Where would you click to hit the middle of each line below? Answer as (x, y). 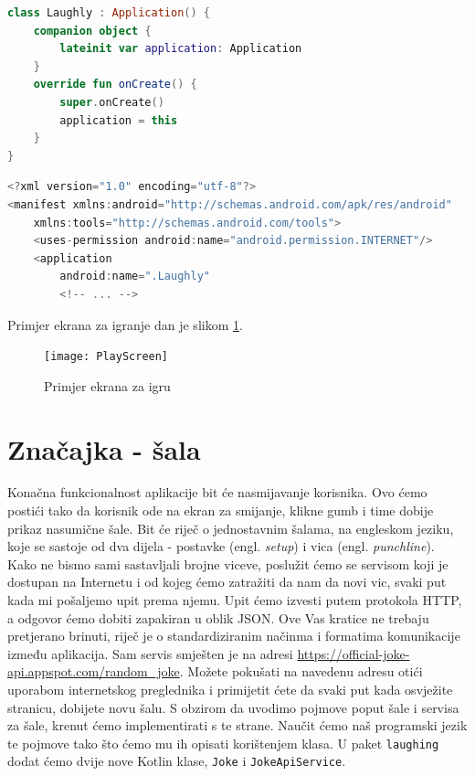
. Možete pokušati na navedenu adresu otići (301, 671)
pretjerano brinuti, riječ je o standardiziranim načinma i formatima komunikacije (234, 636)
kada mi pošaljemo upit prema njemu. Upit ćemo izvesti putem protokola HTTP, (235, 600)
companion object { (92, 31)
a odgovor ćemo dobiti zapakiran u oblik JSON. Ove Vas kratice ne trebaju (218, 617)
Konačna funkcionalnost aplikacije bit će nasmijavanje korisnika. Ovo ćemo (217, 492)
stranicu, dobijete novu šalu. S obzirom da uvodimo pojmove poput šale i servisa (233, 707)
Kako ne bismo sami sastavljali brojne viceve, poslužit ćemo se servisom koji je (228, 563)
